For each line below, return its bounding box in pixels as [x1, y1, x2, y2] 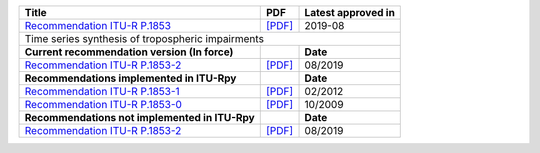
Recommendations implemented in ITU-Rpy [24, 71, 237, 85]
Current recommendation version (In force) [24, 45, 234, 59]
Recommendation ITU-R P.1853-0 [24, 98, 182, 111]
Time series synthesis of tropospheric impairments [24, 32, 265, 45]
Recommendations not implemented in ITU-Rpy [24, 111, 255, 124]
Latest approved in [304, 6, 395, 19]
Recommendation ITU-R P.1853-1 [24, 85, 180, 98]
